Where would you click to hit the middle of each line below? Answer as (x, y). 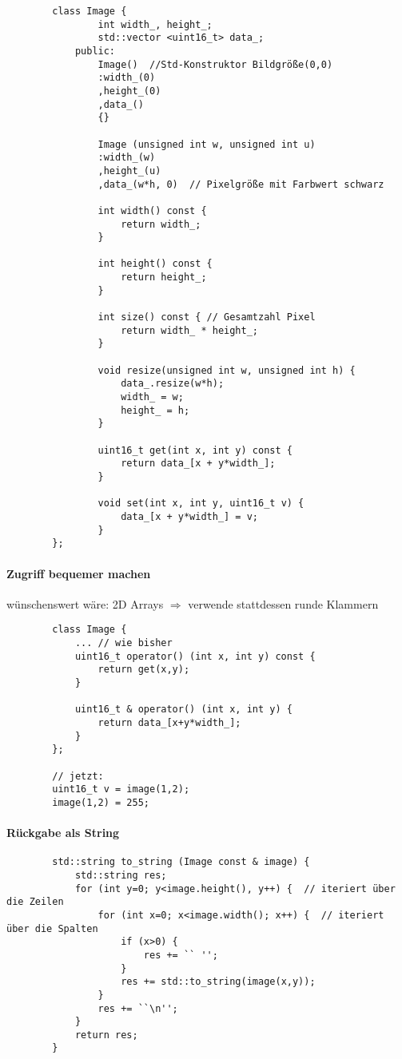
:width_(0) (127, 78)
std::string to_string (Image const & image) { (181, 862)
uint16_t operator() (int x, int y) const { (195, 656)
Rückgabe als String (63, 833)
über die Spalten (52, 928)
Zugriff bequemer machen (79, 573)
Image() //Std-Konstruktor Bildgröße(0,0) (215, 64)
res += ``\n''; (138, 1008)
